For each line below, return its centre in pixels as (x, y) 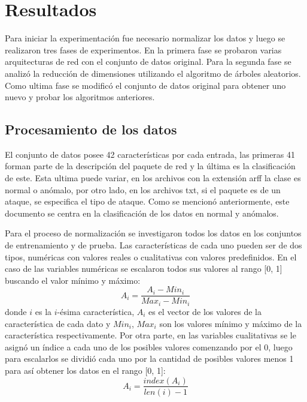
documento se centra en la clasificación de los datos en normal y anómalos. (142, 213)
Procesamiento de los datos (91, 129)
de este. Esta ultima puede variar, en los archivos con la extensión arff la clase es (153, 178)
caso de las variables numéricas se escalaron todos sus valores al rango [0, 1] (144, 268)
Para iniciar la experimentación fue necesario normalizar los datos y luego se (145, 38)
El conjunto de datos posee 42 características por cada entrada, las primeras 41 (150, 154)
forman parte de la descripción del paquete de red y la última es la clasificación (150, 166)
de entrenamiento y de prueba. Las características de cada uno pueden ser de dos (153, 245)
